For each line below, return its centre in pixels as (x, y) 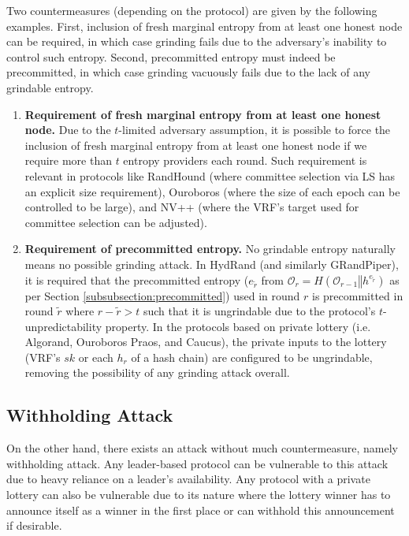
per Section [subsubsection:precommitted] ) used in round (162, 295)
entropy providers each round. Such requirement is (245, 160)
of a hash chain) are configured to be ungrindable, (252, 357)
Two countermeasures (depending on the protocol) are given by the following (192, 10)
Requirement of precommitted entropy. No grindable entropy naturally (210, 249)
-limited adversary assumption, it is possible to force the (255, 130)
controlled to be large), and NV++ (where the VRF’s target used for (192, 207)
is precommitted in (357, 295)
